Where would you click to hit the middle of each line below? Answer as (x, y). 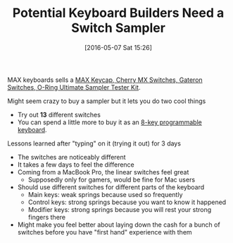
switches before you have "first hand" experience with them (105, 232)
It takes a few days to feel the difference (76, 165)
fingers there (47, 217)
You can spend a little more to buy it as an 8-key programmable (109, 122)
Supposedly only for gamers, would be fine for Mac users (112, 179)
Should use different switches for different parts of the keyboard (111, 187)
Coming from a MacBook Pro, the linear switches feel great (103, 172)
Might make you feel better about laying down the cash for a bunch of (119, 225)
